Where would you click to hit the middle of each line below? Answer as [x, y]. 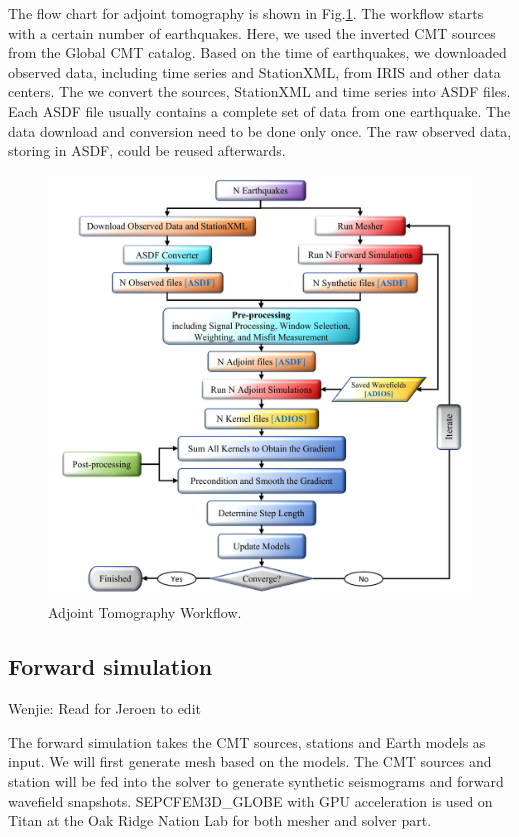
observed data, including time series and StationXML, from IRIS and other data [254, 71]
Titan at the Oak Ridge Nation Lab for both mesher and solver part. [220, 820]
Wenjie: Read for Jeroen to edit [104, 708]
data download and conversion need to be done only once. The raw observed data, [260, 130]
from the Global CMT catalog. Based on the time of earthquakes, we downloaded [257, 52]
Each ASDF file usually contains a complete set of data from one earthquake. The [259, 110]
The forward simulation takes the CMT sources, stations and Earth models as [247, 741]
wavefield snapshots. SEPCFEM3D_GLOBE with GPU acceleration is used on [250, 800]
